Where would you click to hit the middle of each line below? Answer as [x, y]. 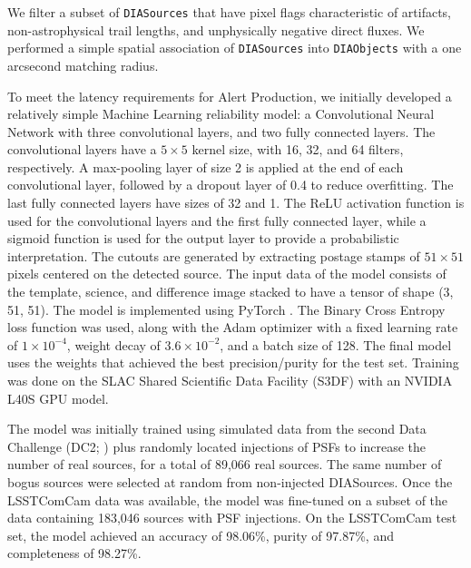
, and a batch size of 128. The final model [336, 344]
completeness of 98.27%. [74, 553]
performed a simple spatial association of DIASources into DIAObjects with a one [235, 48]
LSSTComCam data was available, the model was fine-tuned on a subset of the [228, 499]
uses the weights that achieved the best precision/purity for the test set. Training [233, 362]
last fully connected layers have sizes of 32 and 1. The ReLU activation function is [236, 203]
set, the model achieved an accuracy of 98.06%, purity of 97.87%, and [201, 535]
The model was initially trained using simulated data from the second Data [217, 429]
